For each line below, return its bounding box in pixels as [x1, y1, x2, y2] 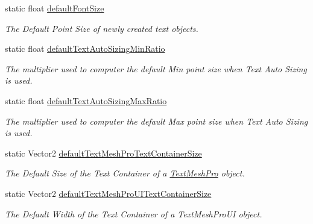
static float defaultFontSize [5, 2, 104, 14]
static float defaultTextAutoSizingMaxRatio [5, 94, 167, 107]
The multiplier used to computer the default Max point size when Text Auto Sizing [5, 114, 308, 127]
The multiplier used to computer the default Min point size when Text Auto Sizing [5, 62, 307, 75]
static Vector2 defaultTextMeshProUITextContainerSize [5, 187, 212, 199]
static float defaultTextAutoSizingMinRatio [5, 42, 165, 55]
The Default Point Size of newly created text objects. [5, 22, 198, 34]
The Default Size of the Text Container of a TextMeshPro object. [5, 167, 245, 179]
